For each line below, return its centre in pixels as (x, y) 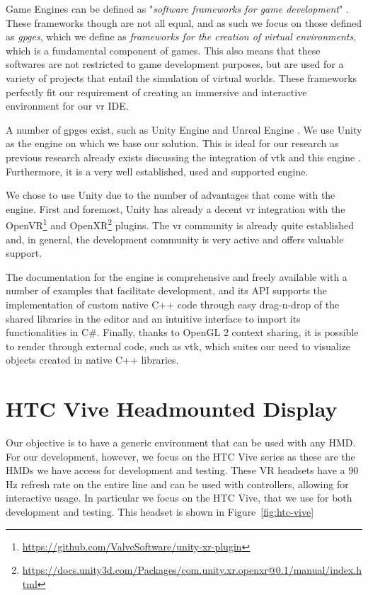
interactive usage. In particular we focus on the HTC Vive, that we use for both (179, 498)
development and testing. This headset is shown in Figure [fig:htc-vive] (160, 512)
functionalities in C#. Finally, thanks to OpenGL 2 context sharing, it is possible (182, 332)
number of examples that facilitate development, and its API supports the (167, 290)
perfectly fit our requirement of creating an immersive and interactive (156, 92)
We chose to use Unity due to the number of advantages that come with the (171, 195)
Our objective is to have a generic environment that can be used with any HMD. (181, 443)
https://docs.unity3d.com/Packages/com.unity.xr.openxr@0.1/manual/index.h (192, 570)
